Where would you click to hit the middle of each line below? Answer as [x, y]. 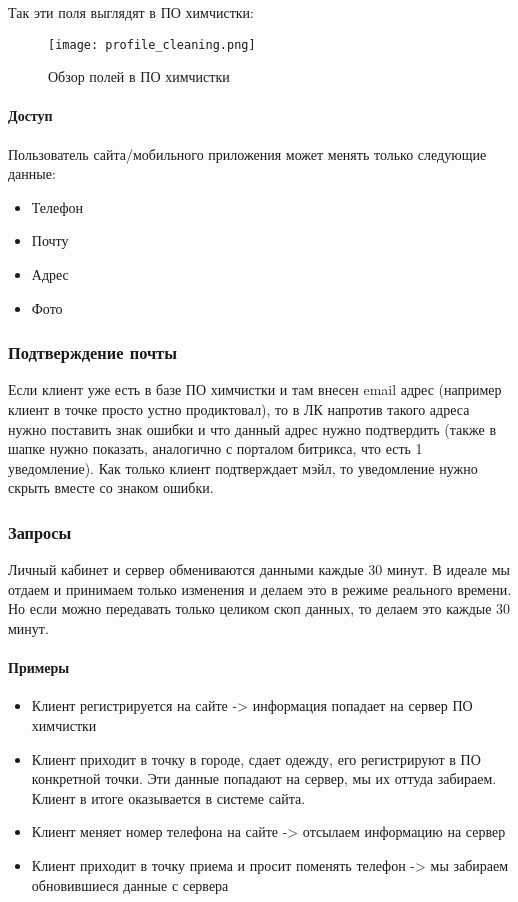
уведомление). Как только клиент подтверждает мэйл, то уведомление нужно [243, 467]
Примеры [39, 667]
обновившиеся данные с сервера [130, 884]
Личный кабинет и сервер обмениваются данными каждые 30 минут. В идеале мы [259, 569]
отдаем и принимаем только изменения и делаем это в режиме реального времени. [260, 588]
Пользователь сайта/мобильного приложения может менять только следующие [247, 153]
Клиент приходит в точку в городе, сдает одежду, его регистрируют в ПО [256, 758]
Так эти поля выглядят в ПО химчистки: [131, 12]
